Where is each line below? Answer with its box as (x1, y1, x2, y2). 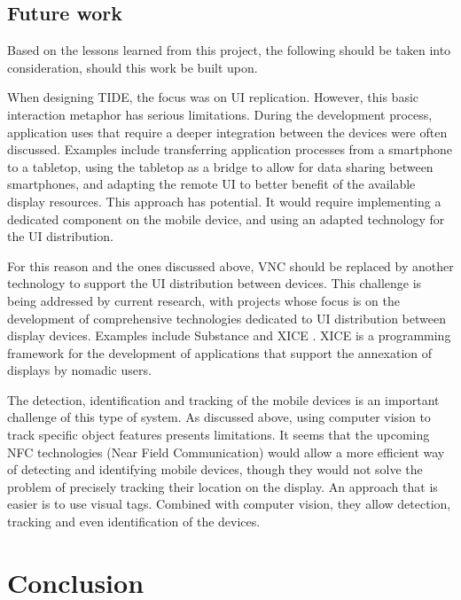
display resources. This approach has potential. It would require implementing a (7, 191, 441, 210)
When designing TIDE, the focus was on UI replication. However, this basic (7, 88, 419, 106)
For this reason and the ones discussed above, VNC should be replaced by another (7, 256, 454, 275)
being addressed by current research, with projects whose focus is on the (7, 291, 400, 309)
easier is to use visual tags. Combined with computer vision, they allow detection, (7, 495, 451, 513)
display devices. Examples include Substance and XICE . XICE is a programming (7, 326, 451, 345)
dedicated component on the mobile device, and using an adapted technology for (7, 209, 445, 228)
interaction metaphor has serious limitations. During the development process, (7, 105, 433, 123)
